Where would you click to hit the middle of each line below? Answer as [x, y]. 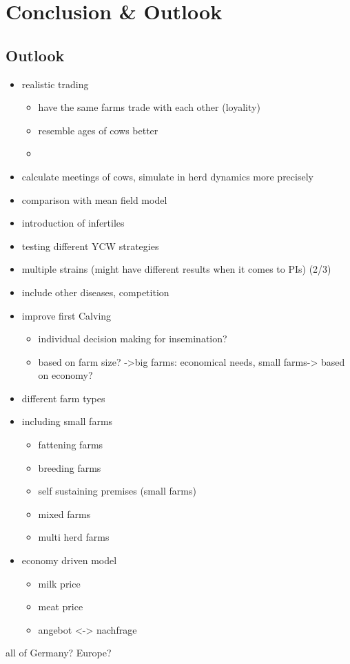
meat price [61, 606]
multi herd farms [74, 537]
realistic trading [55, 84]
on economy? [65, 375]
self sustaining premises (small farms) [117, 491]
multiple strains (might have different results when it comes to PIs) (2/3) [176, 269]
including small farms [67, 421]
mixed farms [64, 513]
